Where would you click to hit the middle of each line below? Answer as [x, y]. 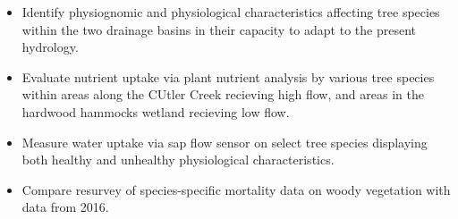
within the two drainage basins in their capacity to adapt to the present [219, 29]
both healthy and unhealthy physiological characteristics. [178, 160]
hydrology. [50, 47]
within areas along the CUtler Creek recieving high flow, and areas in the [223, 94]
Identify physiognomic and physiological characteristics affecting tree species [231, 12]
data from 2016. [65, 207]
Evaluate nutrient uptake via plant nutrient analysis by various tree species [228, 76]
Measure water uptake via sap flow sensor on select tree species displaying [225, 142]
